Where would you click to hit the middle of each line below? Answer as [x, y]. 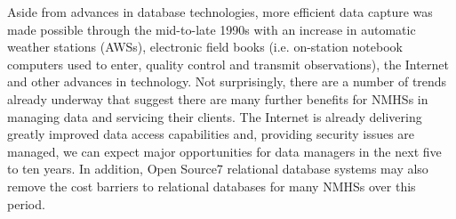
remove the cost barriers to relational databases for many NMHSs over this [212, 186]
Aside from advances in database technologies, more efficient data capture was [220, 12]
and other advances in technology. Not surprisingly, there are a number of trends [227, 81]
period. [26, 203]
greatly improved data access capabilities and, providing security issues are [211, 134]
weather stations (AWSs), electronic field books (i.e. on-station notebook [205, 47]
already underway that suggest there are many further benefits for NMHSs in [218, 98]
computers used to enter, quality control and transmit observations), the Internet [228, 64]
